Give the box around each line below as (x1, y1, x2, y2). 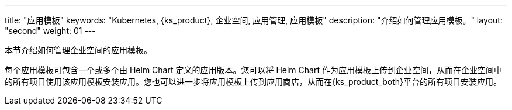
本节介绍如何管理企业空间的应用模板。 (5, 45, 152, 55)
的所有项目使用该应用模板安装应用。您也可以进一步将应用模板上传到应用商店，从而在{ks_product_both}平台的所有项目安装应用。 (5, 77, 501, 87)
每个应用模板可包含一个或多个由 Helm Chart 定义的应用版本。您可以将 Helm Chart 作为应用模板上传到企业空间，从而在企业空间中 (5, 65, 502, 75)
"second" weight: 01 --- (5, 26, 96, 36)
